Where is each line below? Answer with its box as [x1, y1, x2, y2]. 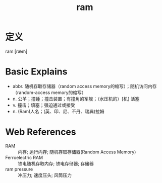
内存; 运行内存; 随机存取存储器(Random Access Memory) [18, 149, 136, 155]
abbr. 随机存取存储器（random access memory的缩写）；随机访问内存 [12, 83, 157, 89]
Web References [5, 126, 77, 138]
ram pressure [5, 166, 33, 172]
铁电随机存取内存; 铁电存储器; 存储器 [18, 160, 94, 166]
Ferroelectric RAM [5, 154, 43, 160]
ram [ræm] [5, 48, 28, 54]
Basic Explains [5, 66, 68, 77]
